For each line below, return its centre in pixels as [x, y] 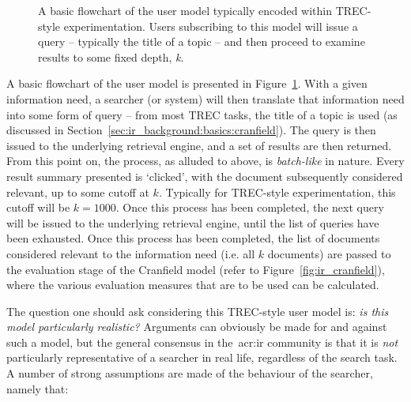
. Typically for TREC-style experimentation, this [277, 192]
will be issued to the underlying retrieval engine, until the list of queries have [193, 222]
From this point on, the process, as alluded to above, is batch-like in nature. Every [205, 161]
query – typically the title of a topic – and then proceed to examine [202, 41]
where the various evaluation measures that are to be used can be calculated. [193, 285]
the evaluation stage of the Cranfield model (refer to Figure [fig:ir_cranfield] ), [196, 269]
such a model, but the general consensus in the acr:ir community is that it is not [202, 342]
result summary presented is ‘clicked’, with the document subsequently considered [205, 176]
